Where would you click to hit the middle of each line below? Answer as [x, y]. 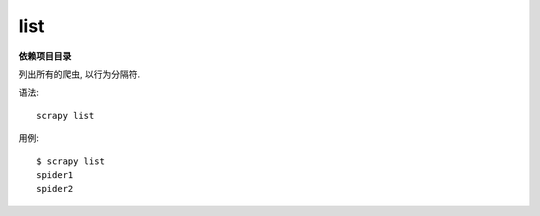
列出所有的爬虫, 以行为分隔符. [79, 74]
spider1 [55, 174]
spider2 [55, 189]
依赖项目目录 [45, 56]
